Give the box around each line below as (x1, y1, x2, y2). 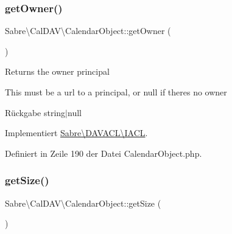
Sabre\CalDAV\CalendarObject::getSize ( (5, 196, 161, 209)
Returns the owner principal (5, 65, 110, 78)
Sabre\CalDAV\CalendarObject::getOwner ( (5, 24, 171, 37)
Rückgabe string (5, 106, 66, 119)
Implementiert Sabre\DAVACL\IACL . (5, 126, 148, 139)
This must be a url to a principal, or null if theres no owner (5, 86, 227, 98)
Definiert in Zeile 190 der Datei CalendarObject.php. (5, 146, 202, 159)
